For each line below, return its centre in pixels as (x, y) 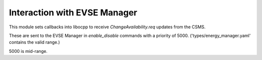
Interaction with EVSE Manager (73, 12)
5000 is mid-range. (28, 51)
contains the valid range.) (34, 42)
